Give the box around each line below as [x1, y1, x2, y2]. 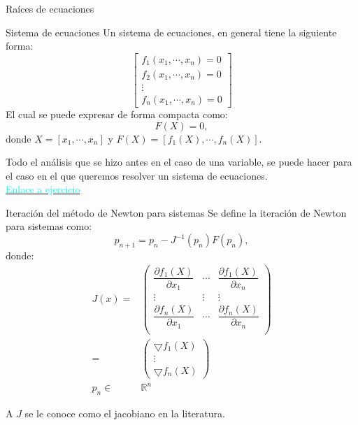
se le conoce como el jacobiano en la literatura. [24, 406, 225, 421]
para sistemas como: [6, 219, 92, 233]
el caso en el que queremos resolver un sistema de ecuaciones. [6, 168, 268, 182]
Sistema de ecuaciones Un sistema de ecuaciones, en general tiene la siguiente [6, 24, 337, 39]
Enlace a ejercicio [6, 182, 80, 196]
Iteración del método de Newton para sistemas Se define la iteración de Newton [6, 205, 347, 219]
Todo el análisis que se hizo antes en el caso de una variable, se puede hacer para [6, 154, 352, 169]
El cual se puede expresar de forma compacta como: [6, 106, 228, 121]
